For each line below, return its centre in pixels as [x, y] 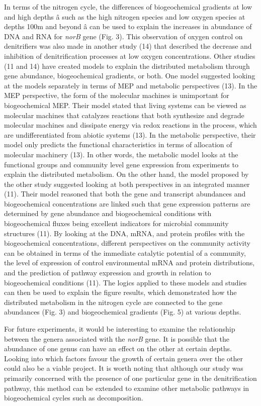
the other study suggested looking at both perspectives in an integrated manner [127, 184]
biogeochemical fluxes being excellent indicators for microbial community [116, 223]
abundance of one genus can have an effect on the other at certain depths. [118, 348]
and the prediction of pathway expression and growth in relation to [108, 273]
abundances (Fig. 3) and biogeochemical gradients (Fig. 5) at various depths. [123, 312]
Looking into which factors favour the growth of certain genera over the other [123, 358]
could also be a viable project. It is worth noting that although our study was [124, 368]
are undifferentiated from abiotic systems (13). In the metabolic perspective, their [130, 134]
